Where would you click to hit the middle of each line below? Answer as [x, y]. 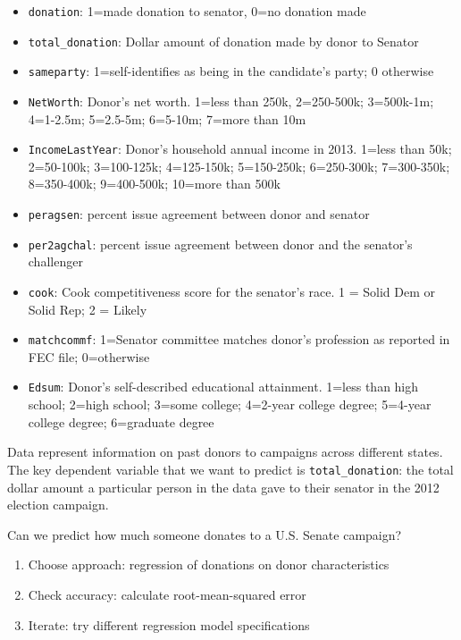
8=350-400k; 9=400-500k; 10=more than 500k [154, 184]
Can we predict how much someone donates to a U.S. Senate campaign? [205, 534]
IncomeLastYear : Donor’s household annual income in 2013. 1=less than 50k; [240, 149]
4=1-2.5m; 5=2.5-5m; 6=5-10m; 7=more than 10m [167, 118]
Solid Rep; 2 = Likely [88, 309]
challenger [55, 261]
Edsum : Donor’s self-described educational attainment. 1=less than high [223, 387]
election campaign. [58, 505]
